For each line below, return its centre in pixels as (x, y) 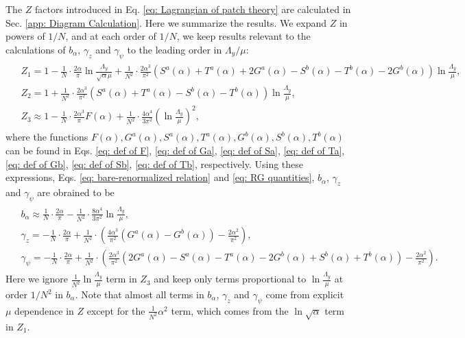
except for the (116, 310)
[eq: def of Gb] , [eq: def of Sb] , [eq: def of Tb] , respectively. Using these (155, 164)
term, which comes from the (230, 310)
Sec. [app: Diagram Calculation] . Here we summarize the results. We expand (166, 22)
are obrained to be (76, 192)
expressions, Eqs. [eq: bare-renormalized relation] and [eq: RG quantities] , (160, 177)
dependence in (44, 310)
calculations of (36, 49)
